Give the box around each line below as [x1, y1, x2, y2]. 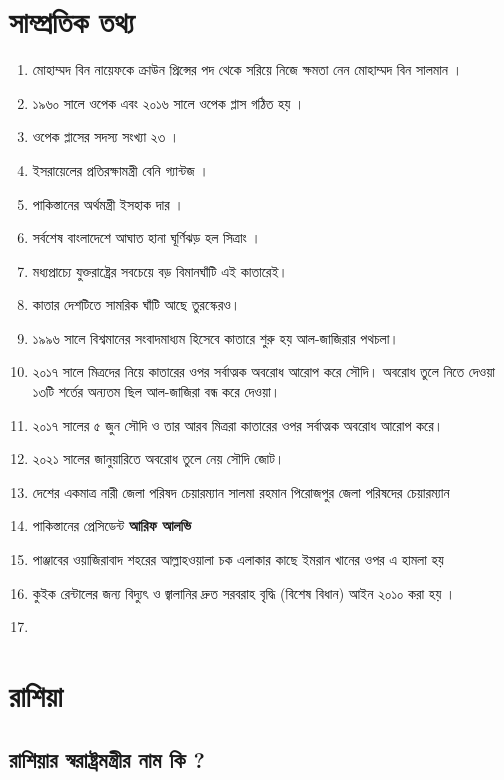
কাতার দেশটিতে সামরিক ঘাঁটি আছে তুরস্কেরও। [32, 294, 241, 315]
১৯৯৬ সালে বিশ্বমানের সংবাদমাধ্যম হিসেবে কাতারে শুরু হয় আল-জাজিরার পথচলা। [32, 327, 399, 348]
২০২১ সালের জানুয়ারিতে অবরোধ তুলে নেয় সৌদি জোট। [32, 448, 285, 469]
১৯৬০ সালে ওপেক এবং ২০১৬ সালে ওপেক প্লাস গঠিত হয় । [32, 92, 305, 113]
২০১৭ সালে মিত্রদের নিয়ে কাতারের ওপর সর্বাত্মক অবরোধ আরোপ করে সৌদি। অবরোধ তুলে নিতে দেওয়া [32, 361, 495, 382]
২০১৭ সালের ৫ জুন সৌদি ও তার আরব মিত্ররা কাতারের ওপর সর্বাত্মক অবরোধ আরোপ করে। [32, 414, 444, 435]
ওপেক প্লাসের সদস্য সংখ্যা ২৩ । [32, 126, 180, 147]
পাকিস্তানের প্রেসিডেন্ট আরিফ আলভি [32, 515, 192, 536]
